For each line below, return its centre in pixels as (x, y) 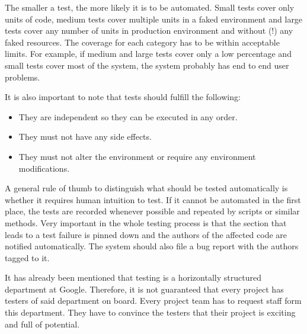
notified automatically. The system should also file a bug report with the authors (152, 246)
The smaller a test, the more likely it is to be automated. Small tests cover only (150, 7)
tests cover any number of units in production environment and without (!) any (149, 30)
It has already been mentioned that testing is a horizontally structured (133, 277)
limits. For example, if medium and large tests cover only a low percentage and (148, 54)
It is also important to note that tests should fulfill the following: (123, 97)
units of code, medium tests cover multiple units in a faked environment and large (154, 19)
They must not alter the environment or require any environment (137, 156)
